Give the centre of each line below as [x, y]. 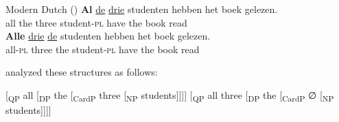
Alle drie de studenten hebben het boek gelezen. [108, 36]
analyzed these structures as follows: [82, 72]
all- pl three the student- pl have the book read [103, 49]
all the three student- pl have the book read [96, 22]
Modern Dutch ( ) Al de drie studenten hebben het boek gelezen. [142, 9]
